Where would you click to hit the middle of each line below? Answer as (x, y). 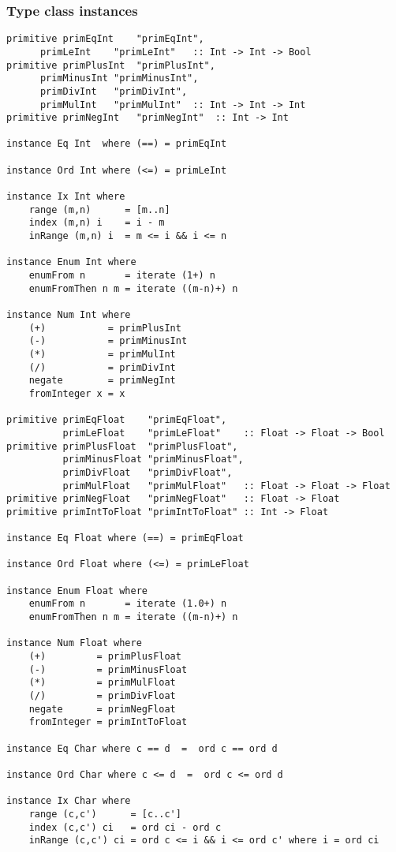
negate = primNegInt (102, 381)
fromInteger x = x (77, 393)
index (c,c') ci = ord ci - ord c (125, 827)
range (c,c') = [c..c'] (105, 814)
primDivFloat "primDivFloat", (148, 472)
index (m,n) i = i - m (97, 223)
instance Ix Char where (69, 801)
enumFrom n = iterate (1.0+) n (128, 604)
